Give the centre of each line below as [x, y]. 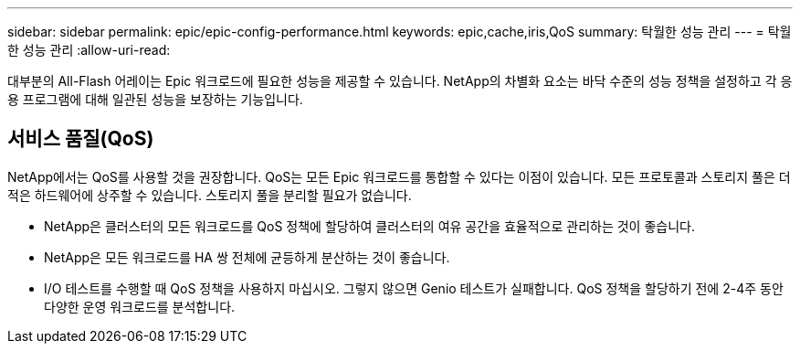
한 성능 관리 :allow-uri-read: [89, 50]
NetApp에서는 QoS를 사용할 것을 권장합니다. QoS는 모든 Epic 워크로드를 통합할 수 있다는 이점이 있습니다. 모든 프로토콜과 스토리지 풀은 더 [399, 176]
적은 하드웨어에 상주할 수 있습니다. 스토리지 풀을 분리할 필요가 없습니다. [210, 195]
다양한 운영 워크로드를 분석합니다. [140, 306]
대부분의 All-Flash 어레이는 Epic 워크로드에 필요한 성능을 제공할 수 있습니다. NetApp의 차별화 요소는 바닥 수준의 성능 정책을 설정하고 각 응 [400, 81]
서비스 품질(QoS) [81, 139]
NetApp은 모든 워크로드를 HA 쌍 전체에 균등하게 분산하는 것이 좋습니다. [247, 257]
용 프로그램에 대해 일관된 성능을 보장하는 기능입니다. [155, 99]
